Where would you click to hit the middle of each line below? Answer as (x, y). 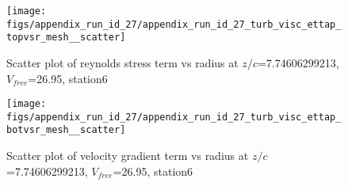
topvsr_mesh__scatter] (66, 38)
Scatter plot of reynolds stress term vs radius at (122, 62)
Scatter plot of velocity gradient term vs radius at (128, 156)
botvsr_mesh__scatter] (66, 130)
